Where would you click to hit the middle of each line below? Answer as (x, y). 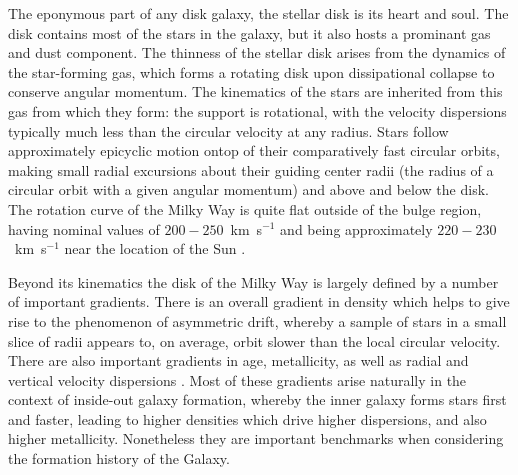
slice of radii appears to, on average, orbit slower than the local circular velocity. (254, 340)
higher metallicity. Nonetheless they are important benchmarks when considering (256, 438)
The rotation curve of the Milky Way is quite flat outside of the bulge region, (245, 208)
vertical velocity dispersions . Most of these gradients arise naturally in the (237, 379)
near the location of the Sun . (155, 248)
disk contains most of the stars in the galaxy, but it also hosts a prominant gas (249, 32)
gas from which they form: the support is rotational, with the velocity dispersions (257, 110)
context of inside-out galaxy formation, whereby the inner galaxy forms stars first (257, 399)
